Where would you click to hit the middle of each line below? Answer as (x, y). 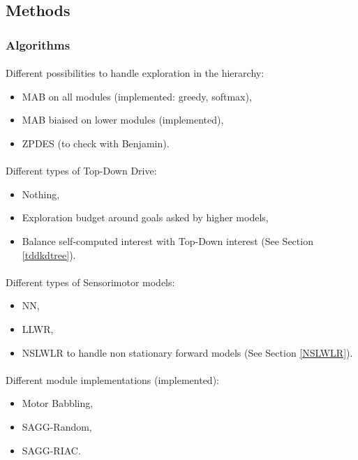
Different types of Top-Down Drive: (81, 171)
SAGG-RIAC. (51, 450)
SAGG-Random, (57, 426)
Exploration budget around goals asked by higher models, (145, 217)
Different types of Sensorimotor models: (90, 282)
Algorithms (38, 44)
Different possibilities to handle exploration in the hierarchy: (135, 73)
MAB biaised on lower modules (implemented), (123, 120)
